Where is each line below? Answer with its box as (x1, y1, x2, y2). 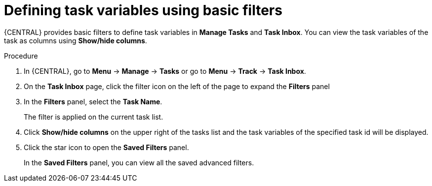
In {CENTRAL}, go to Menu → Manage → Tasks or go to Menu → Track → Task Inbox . (24, 66, 306, 75)
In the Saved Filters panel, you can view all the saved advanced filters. (24, 158, 254, 167)
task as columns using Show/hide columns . (4, 36, 147, 45)
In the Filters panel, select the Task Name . (24, 97, 162, 106)
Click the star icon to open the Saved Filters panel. (24, 143, 189, 152)
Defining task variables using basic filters (4, 2, 282, 19)
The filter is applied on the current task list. (24, 112, 163, 121)
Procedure (4, 51, 38, 60)
